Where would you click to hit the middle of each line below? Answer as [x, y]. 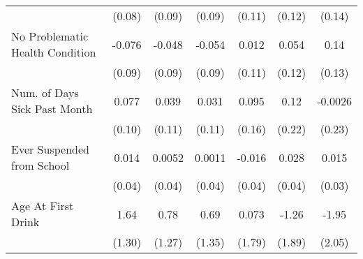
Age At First [43, 206]
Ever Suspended [50, 149]
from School [40, 165]
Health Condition [54, 52]
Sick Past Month [52, 109]
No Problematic [50, 36]
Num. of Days [45, 92]
